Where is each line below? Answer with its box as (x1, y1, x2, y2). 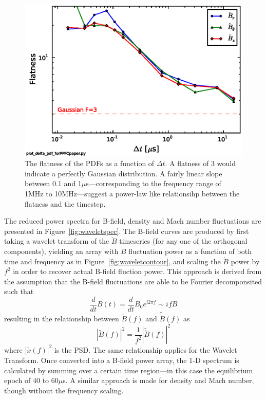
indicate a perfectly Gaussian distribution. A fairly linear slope (25, 168, 222, 178)
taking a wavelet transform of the (4, 235, 109, 246)
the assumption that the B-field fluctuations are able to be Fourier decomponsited (4, 276, 262, 286)
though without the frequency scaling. (4, 385, 124, 395)
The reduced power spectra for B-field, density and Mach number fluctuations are (4, 215, 261, 226)
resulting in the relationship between (4, 313, 119, 324)
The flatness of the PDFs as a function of (25, 158, 155, 169)
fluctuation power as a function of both (128, 245, 252, 256)
